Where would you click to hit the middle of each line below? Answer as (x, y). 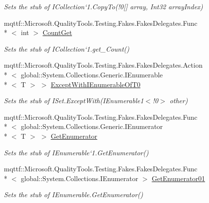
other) (179, 101)
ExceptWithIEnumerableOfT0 (96, 84)
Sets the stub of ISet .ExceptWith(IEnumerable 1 (74, 101)
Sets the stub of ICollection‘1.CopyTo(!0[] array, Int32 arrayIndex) (104, 6)
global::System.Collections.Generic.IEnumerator (92, 126)
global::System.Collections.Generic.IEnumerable (92, 74)
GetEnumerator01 (178, 178)
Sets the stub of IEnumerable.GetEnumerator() (74, 194)
